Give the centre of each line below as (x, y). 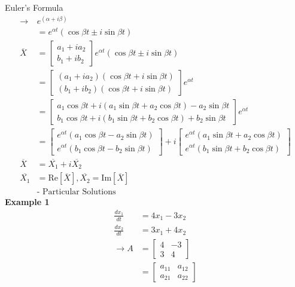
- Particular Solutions (76, 192)
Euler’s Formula (34, 7)
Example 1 (27, 202)
